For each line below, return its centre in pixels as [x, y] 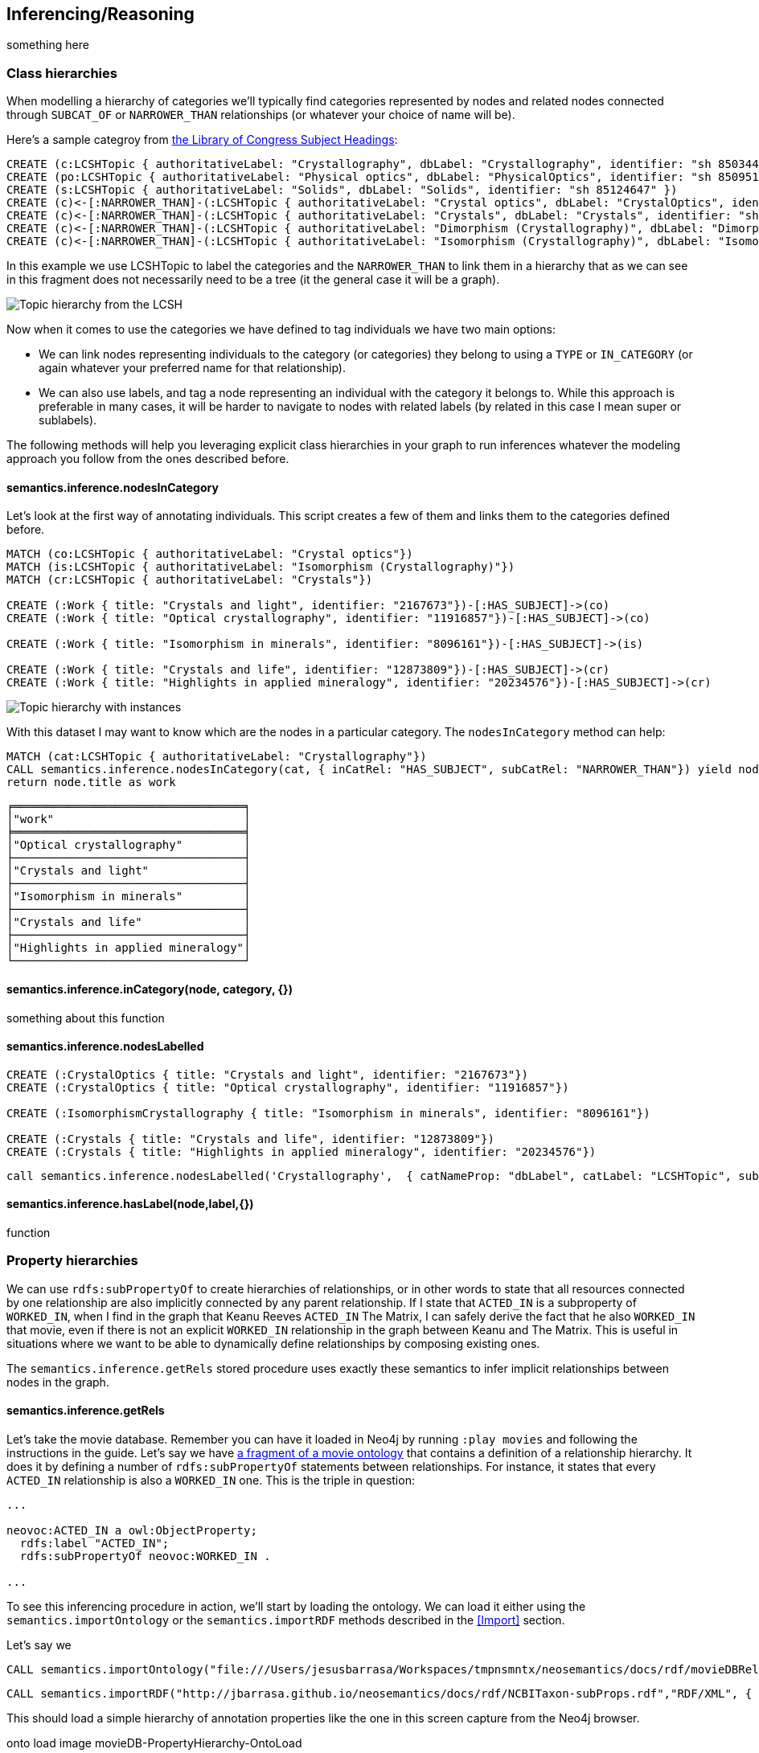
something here [48, 45]
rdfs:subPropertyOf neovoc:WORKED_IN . [145, 1556]
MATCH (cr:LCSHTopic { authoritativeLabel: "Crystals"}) [190, 580]
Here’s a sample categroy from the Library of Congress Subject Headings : [202, 140]
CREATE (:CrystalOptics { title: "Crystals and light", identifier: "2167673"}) [268, 1074]
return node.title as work [91, 782]
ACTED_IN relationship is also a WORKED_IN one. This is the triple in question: [211, 1481]
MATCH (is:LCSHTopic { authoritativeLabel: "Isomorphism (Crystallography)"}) [261, 567]
